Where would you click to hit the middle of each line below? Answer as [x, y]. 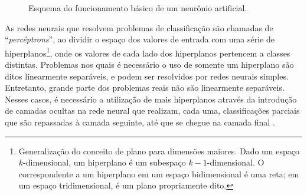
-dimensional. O [236, 162]
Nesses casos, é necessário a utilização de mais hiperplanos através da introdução [151, 99]
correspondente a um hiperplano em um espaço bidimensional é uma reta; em [159, 173]
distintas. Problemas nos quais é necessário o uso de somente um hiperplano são [149, 65]
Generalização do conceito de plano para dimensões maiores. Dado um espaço [159, 151]
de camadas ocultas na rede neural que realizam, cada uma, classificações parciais [152, 110]
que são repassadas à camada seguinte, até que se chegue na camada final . [140, 122]
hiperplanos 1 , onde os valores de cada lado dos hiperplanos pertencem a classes [148, 52]
